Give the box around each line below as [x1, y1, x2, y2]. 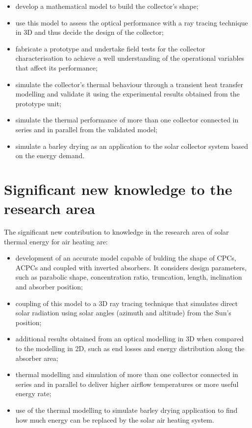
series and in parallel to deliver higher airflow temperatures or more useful [15, 379, 239, 389]
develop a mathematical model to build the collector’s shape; [15, 1, 199, 11]
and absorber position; [15, 282, 83, 291]
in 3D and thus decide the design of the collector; [15, 27, 164, 37]
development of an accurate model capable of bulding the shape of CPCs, [15, 253, 236, 263]
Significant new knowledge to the [4, 179, 232, 199]
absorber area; [15, 353, 58, 363]
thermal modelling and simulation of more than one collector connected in [15, 369, 238, 380]
